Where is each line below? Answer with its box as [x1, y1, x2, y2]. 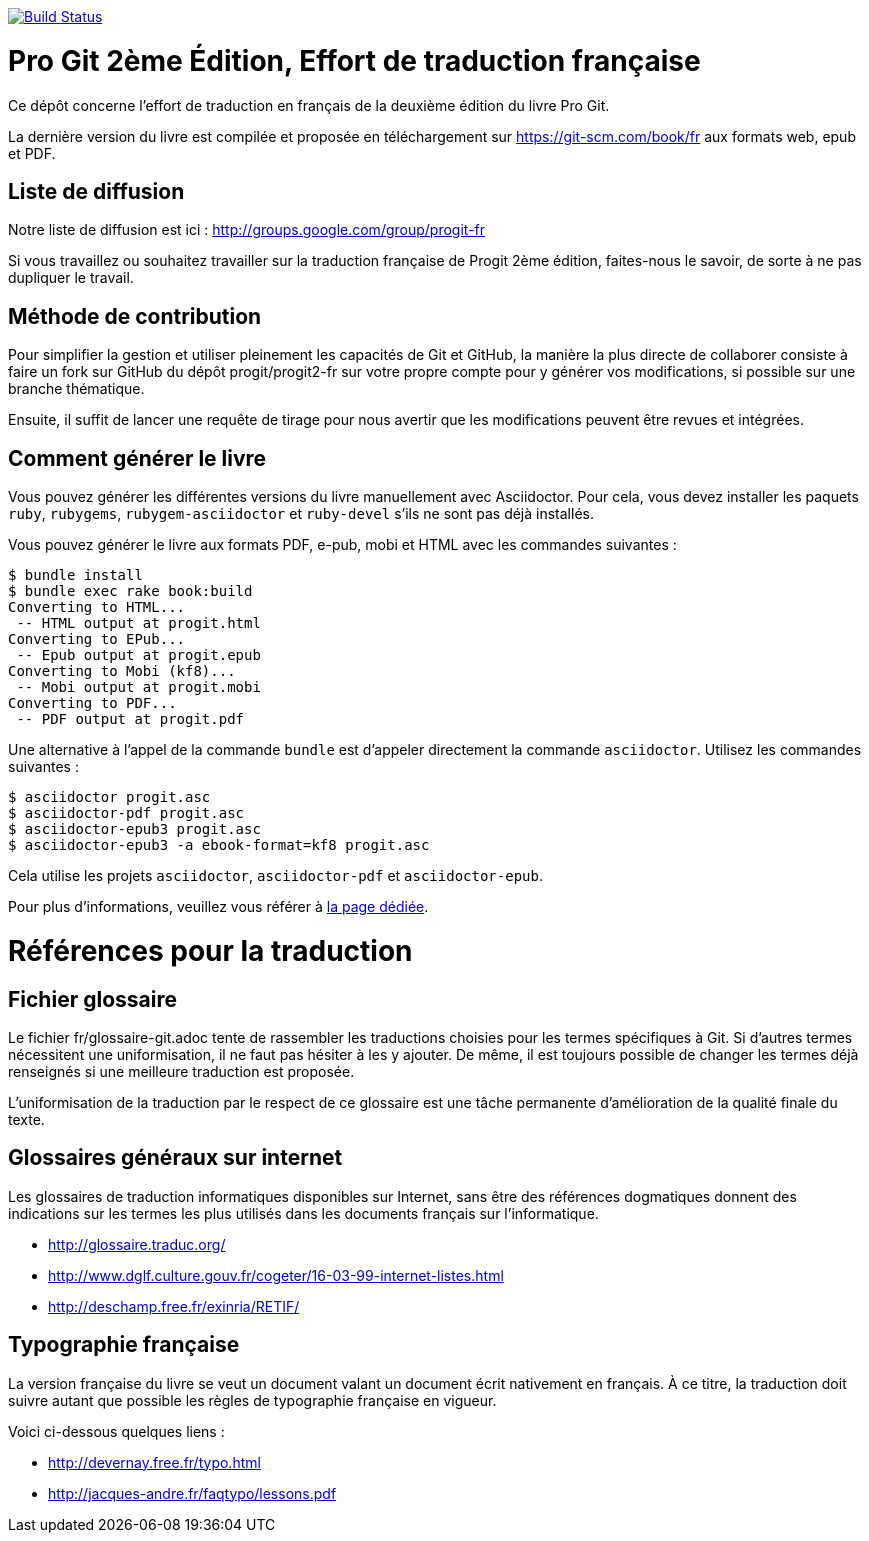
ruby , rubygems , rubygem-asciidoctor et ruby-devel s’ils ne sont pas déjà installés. [8, 505, 594, 523]
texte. [8, 1110, 45, 1128]
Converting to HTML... [8, 599, 186, 616]
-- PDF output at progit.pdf [16, 711, 245, 728]
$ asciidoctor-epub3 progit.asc [8, 821, 261, 838]
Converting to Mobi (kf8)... [8, 663, 236, 680]
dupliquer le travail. [8, 269, 134, 287]
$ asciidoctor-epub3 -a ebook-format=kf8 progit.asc [8, 837, 430, 854]
